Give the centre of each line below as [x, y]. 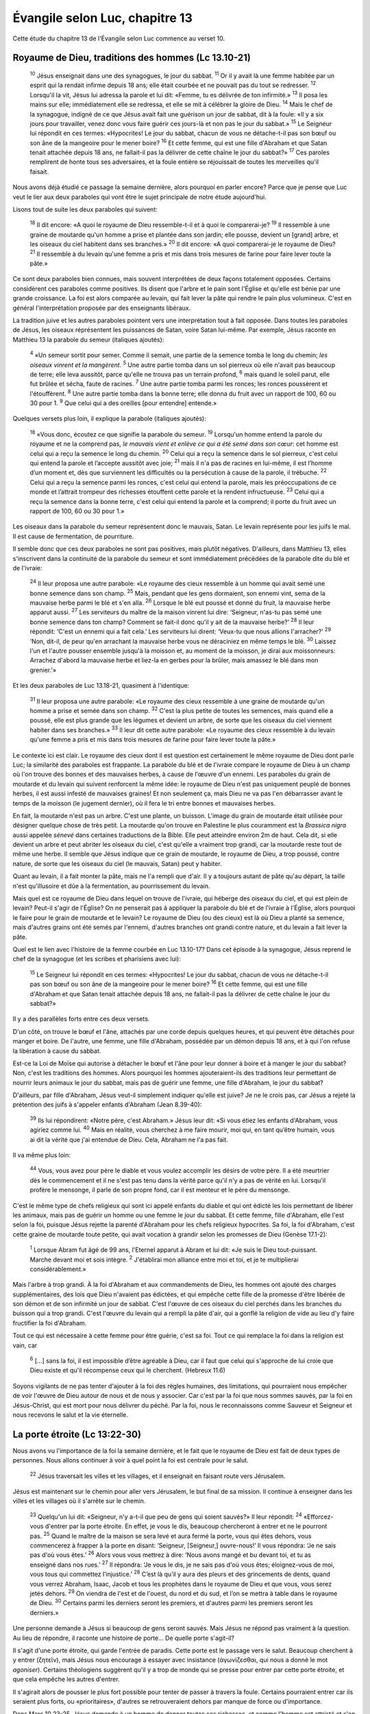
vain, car [25, 1345]
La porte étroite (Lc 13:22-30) [77, 1434]
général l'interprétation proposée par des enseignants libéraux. [102, 308]
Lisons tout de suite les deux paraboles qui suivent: [85, 210]
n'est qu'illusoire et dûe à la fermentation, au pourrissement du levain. [111, 886]
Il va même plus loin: [42, 1155]
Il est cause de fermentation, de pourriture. [73, 536]
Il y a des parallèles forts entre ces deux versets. [81, 1019]
